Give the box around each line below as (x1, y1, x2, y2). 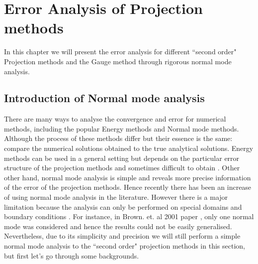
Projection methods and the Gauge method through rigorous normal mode (4, 56, 232, 66)
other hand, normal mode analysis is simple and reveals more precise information (4, 172, 251, 182)
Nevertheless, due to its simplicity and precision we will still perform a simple (4, 231, 241, 241)
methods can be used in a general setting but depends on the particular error (4, 152, 240, 163)
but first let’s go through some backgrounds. (4, 250, 139, 261)
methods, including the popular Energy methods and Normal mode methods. (4, 123, 239, 133)
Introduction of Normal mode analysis (4, 90, 205, 106)
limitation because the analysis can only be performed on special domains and (4, 201, 242, 212)
